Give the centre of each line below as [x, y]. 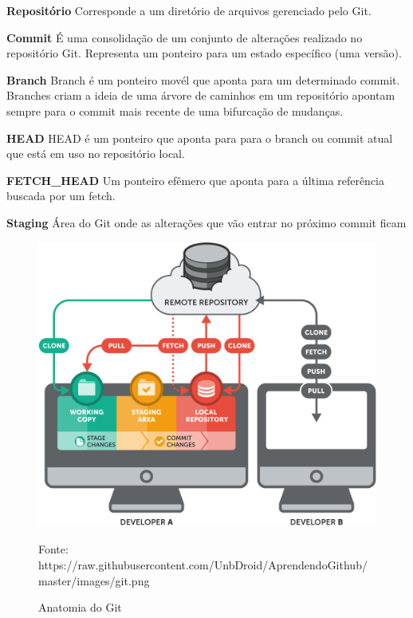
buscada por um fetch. [61, 196]
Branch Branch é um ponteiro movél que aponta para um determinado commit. [203, 79]
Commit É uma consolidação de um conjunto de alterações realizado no [185, 37]
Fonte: [53, 549]
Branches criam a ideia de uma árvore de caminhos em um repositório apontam [201, 95]
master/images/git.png [94, 580]
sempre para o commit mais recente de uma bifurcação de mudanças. [175, 110]
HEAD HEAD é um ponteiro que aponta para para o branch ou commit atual [200, 138]
